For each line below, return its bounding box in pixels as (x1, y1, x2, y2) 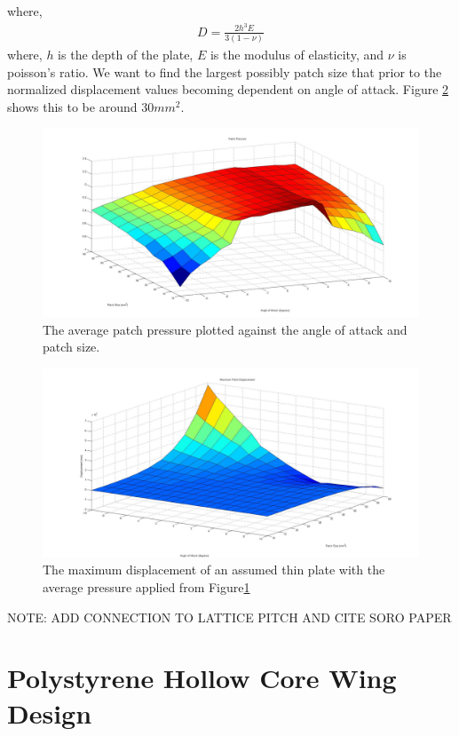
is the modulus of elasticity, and (210, 45, 384, 64)
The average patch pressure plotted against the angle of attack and (43, 320, 408, 338)
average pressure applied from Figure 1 (43, 578, 250, 597)
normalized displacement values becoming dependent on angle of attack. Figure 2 (7, 80, 449, 99)
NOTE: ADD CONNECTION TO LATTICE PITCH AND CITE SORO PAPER (7, 607, 452, 626)
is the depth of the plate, (58, 45, 194, 64)
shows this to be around (7, 97, 138, 115)
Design (7, 694, 92, 731)
